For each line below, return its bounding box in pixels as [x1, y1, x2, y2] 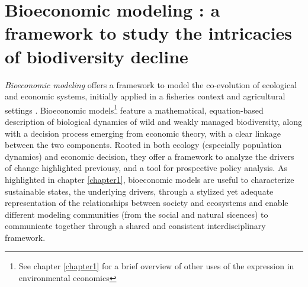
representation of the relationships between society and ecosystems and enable [5, 196, 288, 209]
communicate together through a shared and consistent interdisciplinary [5, 220, 266, 232]
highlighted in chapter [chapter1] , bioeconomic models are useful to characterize [5, 173, 294, 185]
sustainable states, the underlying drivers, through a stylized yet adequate [5, 185, 274, 197]
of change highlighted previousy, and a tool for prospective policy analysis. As [5, 162, 287, 174]
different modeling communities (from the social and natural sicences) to [5, 208, 268, 220]
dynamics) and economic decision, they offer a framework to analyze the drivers [5, 150, 294, 162]
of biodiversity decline [5, 44, 188, 68]
